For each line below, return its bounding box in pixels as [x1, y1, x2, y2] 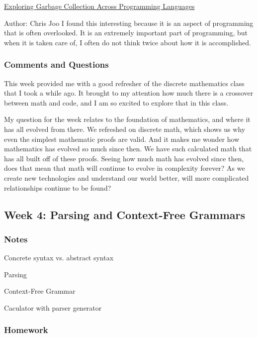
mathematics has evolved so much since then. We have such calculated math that [4, 143, 252, 154]
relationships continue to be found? [4, 182, 111, 193]
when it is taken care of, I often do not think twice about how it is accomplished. [4, 37, 251, 47]
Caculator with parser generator [4, 302, 102, 313]
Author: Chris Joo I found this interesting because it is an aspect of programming [4, 17, 254, 28]
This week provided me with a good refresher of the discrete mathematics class [4, 78, 245, 88]
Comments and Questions [4, 58, 109, 71]
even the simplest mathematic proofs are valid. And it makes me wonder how [4, 133, 240, 144]
